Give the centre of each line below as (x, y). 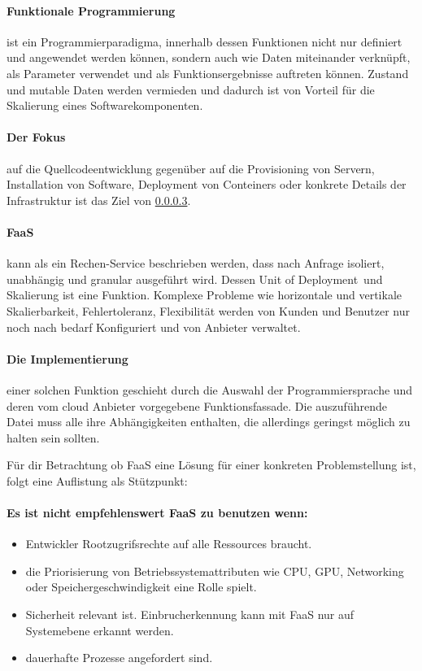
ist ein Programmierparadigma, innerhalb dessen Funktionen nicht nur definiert (204, 41)
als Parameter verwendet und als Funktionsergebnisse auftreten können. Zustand (208, 73)
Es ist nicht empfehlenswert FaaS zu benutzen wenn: (157, 513)
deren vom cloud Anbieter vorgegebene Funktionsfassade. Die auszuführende (197, 405)
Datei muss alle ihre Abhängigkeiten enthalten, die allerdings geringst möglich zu (209, 422)
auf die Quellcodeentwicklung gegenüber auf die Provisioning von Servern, (191, 168)
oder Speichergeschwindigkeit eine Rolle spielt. (141, 587)
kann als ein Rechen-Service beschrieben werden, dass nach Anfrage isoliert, (196, 263)
